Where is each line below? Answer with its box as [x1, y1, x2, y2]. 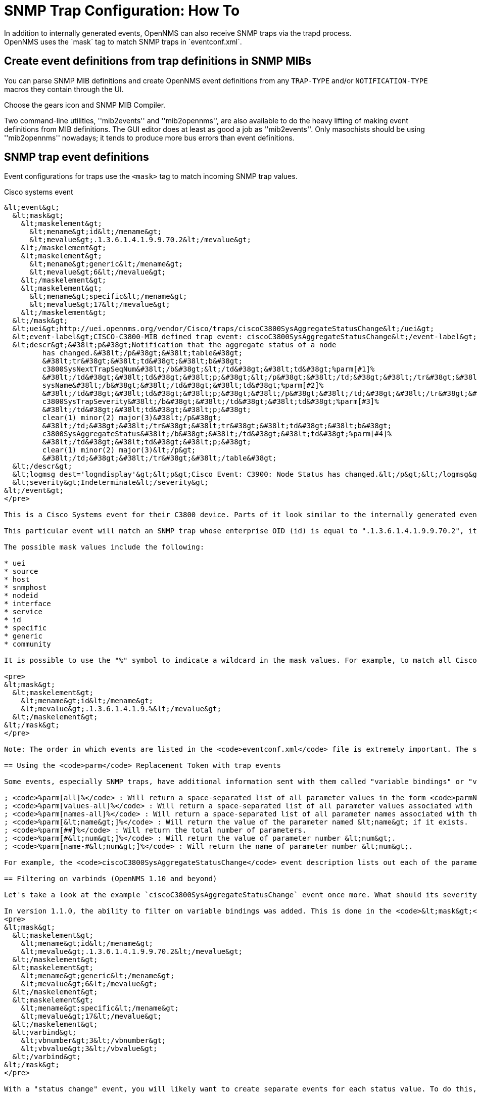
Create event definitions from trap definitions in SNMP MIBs [4, 55, 312, 68]
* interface [4, 600, 51, 608]
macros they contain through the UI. [4, 84, 124, 94]
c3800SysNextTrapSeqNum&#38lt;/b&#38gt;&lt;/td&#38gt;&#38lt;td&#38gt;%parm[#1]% [42, 365, 375, 374]
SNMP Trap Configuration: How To [4, 2, 240, 19]
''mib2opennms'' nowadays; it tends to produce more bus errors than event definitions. [4, 133, 295, 142]
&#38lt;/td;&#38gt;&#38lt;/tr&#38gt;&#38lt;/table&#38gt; [42, 454, 277, 463]
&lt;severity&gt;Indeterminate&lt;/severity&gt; [12, 478, 209, 487]
